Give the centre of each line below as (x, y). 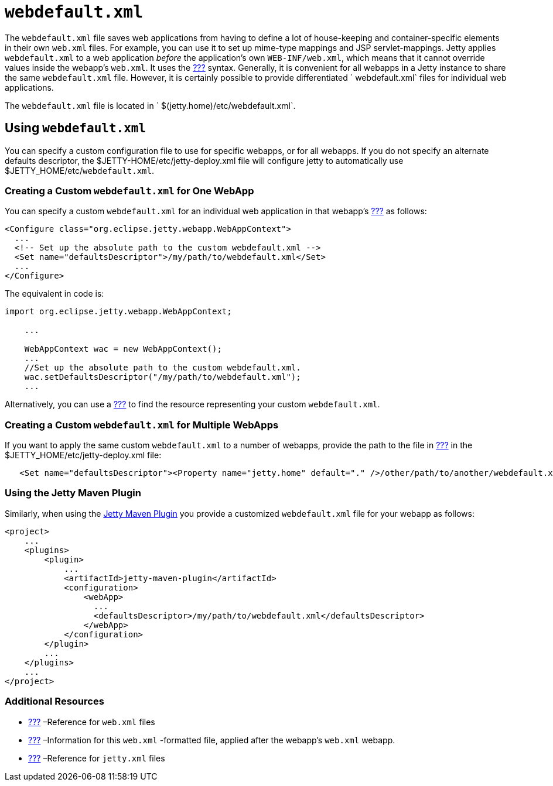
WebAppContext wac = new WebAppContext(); (123, 349)
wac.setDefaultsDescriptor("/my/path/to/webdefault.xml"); (163, 377)
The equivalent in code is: (54, 294)
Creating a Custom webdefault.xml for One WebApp (129, 191)
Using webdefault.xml (76, 128)
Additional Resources (54, 701)
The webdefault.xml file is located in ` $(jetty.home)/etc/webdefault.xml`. (150, 105)
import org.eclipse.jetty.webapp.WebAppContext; (118, 312)
